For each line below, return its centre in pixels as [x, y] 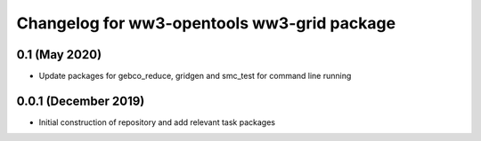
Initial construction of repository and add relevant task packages [157, 122]
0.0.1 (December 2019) [81, 101]
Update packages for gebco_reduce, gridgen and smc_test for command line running [195, 76]
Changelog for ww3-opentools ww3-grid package [206, 23]
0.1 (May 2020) [59, 55]
